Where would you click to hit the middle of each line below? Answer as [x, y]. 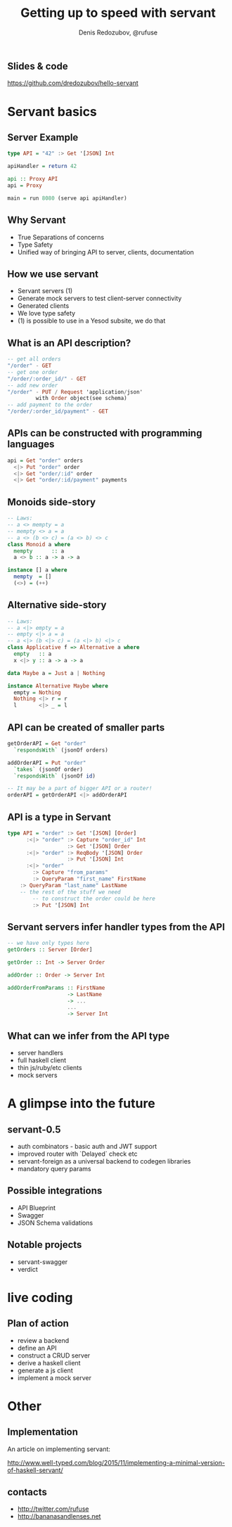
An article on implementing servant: [59, 1449]
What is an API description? [69, 343]
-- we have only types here [49, 943]
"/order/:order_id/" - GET [47, 379]
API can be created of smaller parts [86, 727]
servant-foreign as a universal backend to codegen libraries [104, 1161]
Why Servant [37, 220]
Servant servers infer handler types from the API [116, 927]
